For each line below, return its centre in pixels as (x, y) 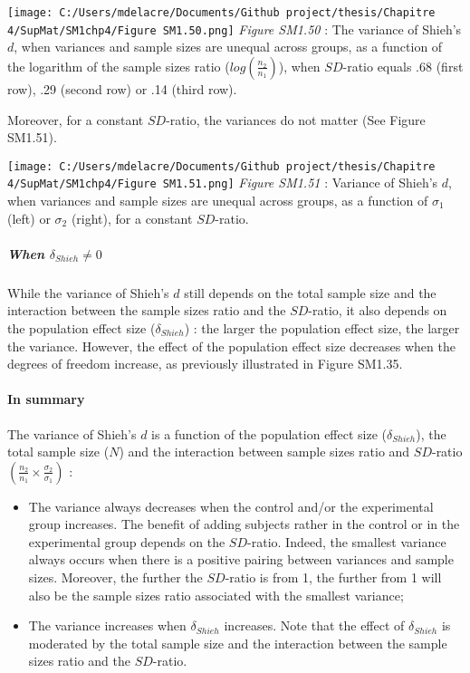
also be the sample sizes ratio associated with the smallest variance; (216, 595)
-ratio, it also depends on (378, 310)
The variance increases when (107, 625)
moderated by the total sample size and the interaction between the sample (238, 643)
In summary (46, 399)
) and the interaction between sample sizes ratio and (264, 452)
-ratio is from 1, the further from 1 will (333, 577)
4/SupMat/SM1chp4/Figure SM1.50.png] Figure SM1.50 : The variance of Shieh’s (235, 29)
